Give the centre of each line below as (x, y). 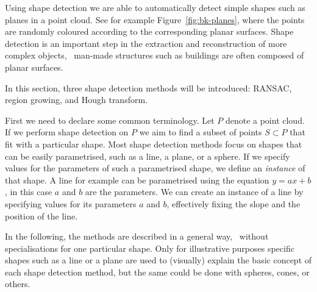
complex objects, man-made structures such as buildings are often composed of (155, 55)
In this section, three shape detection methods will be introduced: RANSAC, (148, 87)
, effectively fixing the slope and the (233, 203)
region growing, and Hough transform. (76, 100)
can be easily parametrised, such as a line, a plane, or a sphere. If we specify (148, 156)
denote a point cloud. (265, 120)
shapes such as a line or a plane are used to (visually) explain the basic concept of (158, 260)
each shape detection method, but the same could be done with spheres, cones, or (157, 272)
